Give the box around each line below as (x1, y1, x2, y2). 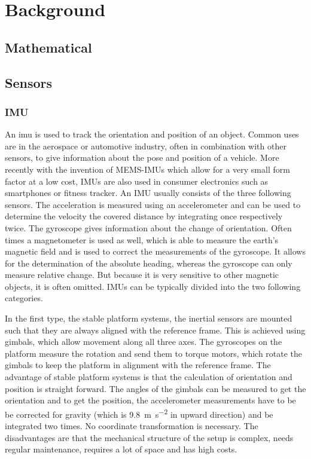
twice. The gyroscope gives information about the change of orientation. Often (5, 221, 292, 234)
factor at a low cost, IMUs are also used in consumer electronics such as (5, 175, 269, 187)
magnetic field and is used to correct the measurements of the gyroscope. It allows (5, 245, 306, 258)
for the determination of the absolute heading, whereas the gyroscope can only (5, 256, 292, 269)
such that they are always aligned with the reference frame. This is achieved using (5, 323, 306, 336)
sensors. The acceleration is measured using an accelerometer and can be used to (5, 198, 301, 210)
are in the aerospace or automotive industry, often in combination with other (5, 139, 286, 152)
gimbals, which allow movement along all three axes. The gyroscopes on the (5, 335, 282, 348)
